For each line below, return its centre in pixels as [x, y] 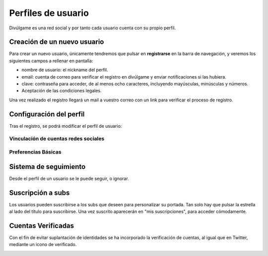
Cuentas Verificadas [42, 225]
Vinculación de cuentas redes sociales [57, 139]
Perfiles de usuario [49, 13]
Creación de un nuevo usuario [57, 42]
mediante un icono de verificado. [43, 245]
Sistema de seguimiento [47, 167]
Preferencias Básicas [35, 152]
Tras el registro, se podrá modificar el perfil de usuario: [66, 126]
